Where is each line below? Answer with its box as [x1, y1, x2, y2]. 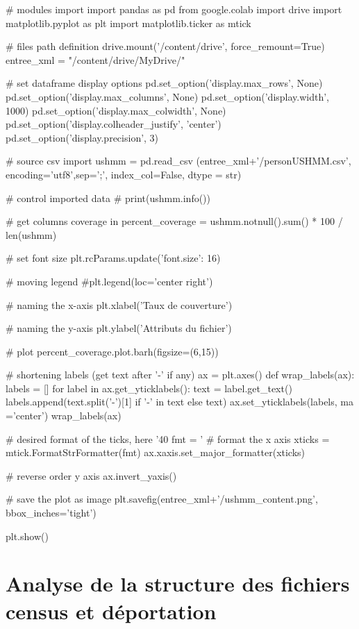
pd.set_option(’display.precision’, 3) [6, 130, 159, 144]
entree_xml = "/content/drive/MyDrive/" [6, 52, 185, 67]
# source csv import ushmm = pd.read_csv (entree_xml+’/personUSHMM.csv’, [6, 153, 351, 168]
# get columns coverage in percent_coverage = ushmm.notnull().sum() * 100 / [6, 214, 343, 228]
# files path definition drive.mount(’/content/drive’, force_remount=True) [6, 39, 325, 53]
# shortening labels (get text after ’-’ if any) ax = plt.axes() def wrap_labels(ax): [6, 367, 355, 382]
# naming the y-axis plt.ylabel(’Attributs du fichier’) [6, 321, 232, 335]
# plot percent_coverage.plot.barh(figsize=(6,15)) [6, 344, 219, 358]
